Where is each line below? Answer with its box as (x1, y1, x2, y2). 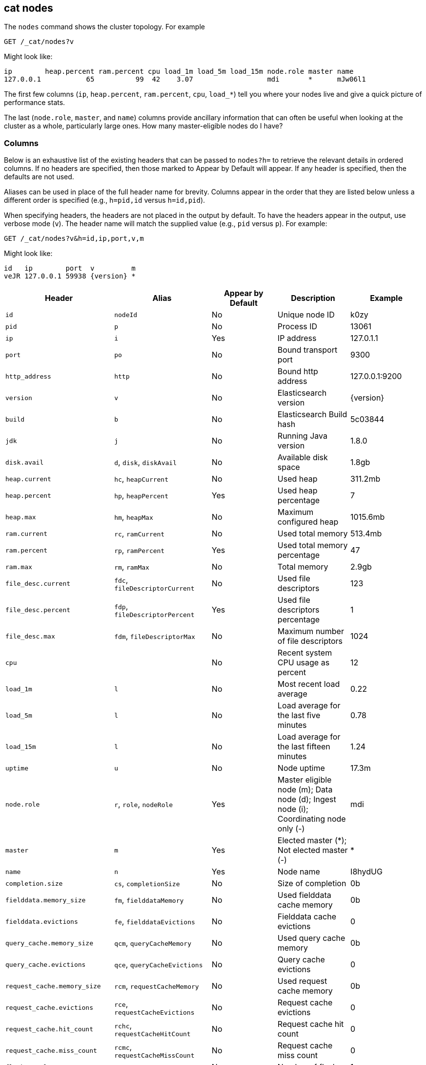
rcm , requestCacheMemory (114, 981, 199, 991)
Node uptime (277, 763, 325, 773)
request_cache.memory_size (5, 982, 101, 990)
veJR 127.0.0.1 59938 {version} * (4, 272, 136, 280)
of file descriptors (277, 636, 343, 646)
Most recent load (277, 679, 340, 689)
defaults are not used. (4, 172, 74, 181)
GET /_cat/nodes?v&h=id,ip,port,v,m (4, 234, 144, 243)
